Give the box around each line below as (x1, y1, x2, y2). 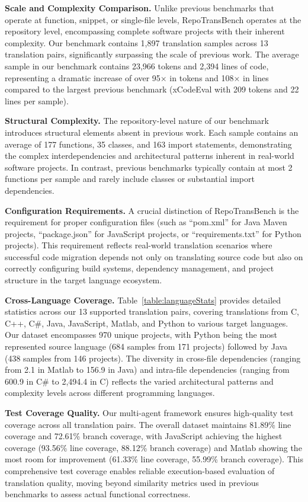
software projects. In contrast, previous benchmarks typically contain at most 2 (5, 161, 293, 173)
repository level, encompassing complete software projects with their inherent (5, 25, 285, 37)
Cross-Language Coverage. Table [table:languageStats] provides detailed (5, 293, 281, 306)
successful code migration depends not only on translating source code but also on (5, 250, 303, 263)
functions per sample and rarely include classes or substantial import (5, 172, 255, 185)
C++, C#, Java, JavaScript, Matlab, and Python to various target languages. (5, 316, 288, 329)
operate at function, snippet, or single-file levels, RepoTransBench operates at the (5, 13, 301, 25)
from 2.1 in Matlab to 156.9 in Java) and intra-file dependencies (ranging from (5, 363, 290, 376)
